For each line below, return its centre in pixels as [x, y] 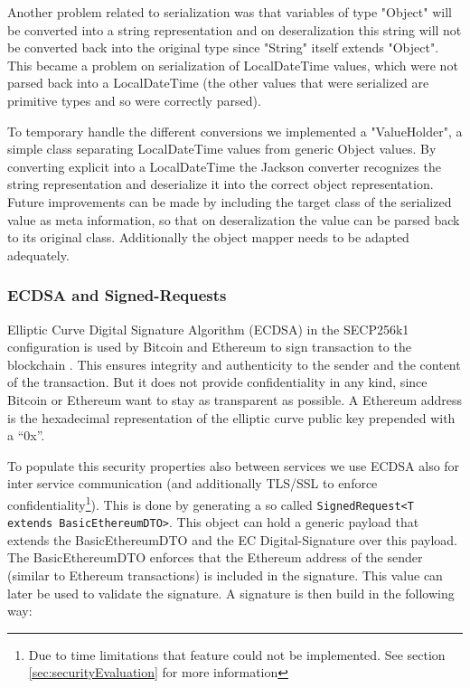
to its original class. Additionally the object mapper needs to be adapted [208, 237]
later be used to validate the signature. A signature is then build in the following [231, 593]
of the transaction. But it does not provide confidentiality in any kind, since [217, 382]
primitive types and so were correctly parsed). [134, 100]
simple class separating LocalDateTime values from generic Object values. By [222, 149]
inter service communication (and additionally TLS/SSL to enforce [193, 483]
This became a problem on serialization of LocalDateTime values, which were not [233, 65]
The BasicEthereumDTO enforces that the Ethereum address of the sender [215, 557]
